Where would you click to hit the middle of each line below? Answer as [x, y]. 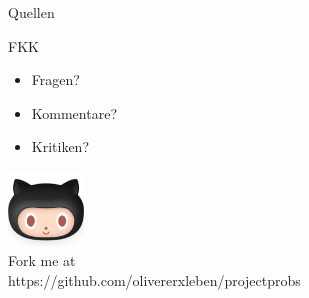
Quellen [31, 12]
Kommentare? [74, 112]
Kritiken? [60, 146]
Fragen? [55, 79]
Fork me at [42, 260]
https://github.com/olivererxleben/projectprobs [154, 279]
